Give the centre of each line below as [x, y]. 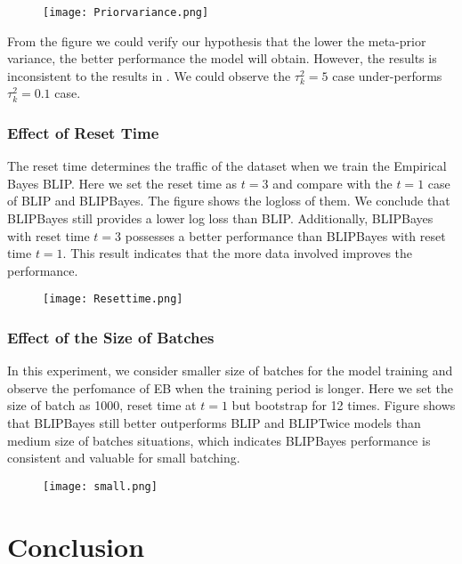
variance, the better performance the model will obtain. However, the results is [222, 58]
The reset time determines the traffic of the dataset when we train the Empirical [227, 166]
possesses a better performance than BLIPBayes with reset [285, 235]
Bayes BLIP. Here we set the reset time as [122, 183]
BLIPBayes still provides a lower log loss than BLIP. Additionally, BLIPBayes [220, 218]
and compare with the [332, 183]
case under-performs [387, 75]
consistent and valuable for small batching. [124, 458]
